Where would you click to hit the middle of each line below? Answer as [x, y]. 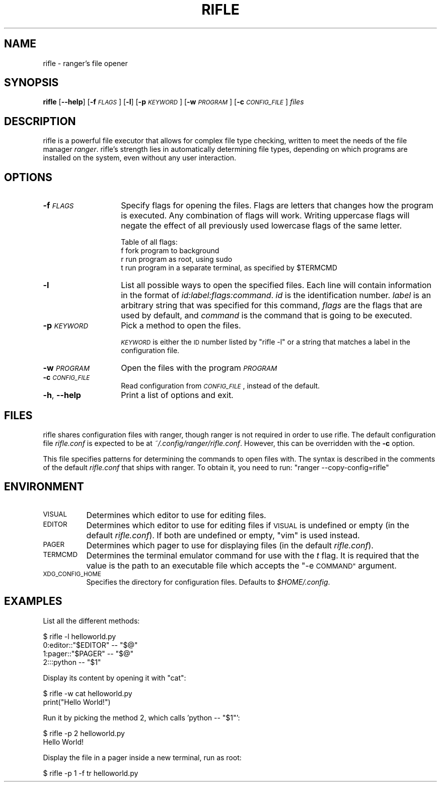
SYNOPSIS [31, 83]
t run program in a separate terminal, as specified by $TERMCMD [229, 268]
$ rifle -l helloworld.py [80, 636]
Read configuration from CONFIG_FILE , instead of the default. [220, 386]
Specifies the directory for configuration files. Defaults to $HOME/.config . [208, 582]
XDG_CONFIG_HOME [72, 574]
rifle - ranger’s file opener [85, 63]
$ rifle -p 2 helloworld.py [84, 733]
